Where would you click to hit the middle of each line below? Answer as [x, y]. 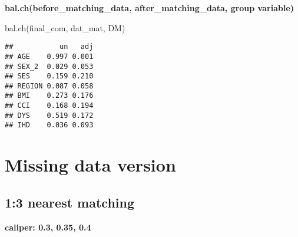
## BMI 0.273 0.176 [49, 96]
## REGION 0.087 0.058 [49, 86]
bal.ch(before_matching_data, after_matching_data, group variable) [150, 8]
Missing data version [90, 165]
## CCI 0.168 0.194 [49, 106]
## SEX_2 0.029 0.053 [49, 66]
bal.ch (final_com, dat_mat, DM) [65, 27]
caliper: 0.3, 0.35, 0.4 [48, 227]
